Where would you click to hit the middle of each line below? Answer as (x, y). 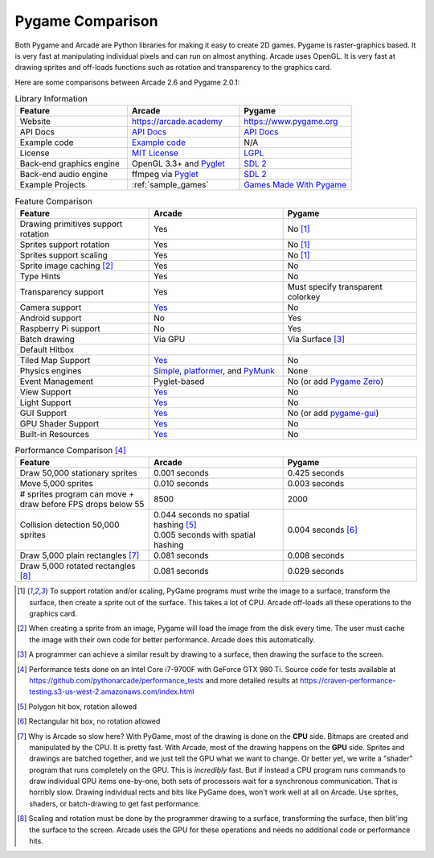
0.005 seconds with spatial (205, 535)
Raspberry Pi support (60, 328)
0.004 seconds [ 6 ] (322, 530)
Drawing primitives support (71, 224)
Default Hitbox (47, 349)
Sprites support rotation (65, 244)
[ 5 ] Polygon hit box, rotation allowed (77, 706)
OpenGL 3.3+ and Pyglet (178, 163)
